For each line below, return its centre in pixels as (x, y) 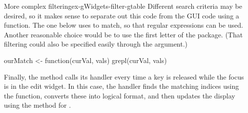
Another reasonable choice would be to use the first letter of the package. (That (124, 34)
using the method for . (38, 105)
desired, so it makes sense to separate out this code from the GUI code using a (122, 15)
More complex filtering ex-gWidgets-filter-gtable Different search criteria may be (123, 6)
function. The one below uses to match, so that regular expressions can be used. (124, 25)
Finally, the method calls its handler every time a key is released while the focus (124, 76)
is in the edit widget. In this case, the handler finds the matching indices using (122, 86)
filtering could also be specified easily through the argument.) (96, 44)
